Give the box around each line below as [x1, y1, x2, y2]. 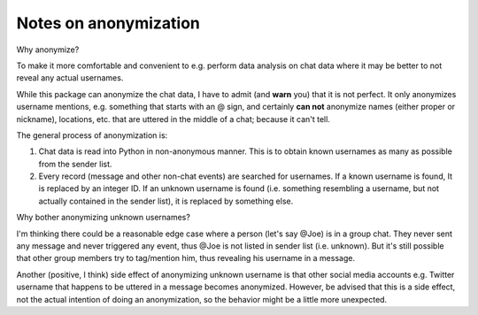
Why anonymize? [16, 44, 80, 55]
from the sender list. [38, 158, 112, 169]
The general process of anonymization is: [16, 129, 168, 141]
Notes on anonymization [16, 13, 201, 33]
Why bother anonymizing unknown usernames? [16, 212, 190, 223]
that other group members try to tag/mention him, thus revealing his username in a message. [16, 253, 356, 264]
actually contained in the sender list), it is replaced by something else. [38, 196, 294, 206]
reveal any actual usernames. [16, 73, 124, 83]
